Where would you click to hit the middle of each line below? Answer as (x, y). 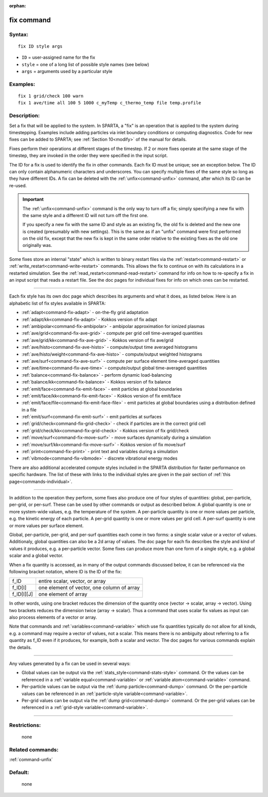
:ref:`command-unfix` (31, 760)
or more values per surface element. (46, 525)
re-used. (18, 185)
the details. (21, 647)
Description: (24, 116)
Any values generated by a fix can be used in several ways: (70, 664)
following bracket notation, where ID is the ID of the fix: (66, 571)
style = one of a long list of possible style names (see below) (85, 64)
